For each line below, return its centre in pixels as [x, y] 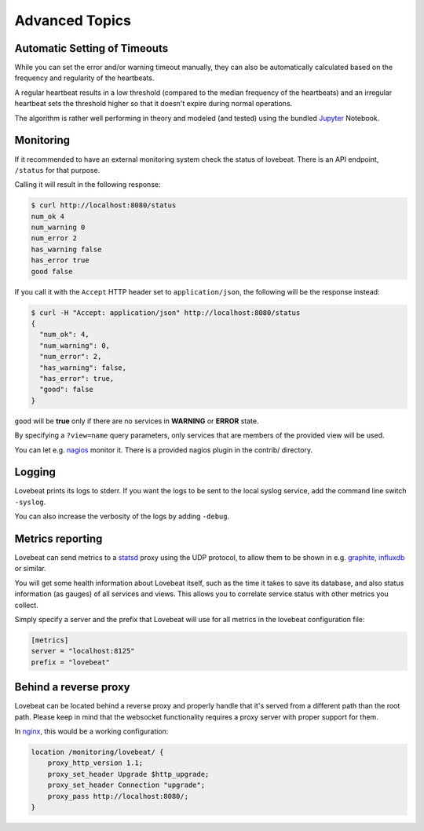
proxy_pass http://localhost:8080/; [118, 796]
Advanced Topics [73, 20]
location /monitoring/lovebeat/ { [97, 752]
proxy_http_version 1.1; [95, 763]
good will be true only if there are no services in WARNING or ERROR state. [137, 421]
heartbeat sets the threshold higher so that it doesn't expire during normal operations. [154, 104]
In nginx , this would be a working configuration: [91, 731]
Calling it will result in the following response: [88, 185]
